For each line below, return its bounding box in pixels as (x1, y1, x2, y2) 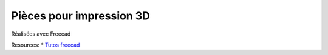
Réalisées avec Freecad (11, 30, 71, 37)
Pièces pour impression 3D (11, 9, 150, 22)
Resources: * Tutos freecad (11, 41, 80, 48)
